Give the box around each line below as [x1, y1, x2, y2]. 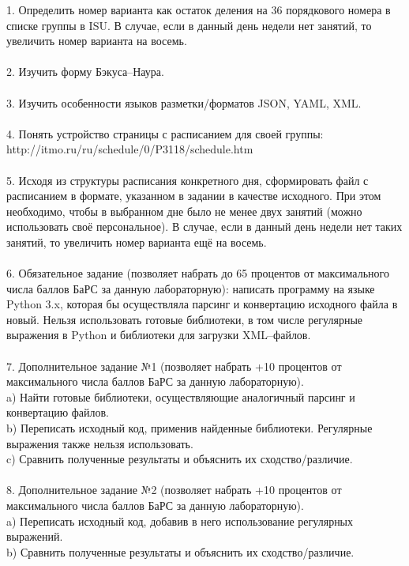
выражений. [6, 528, 63, 545]
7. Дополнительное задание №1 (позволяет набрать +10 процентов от [6, 357, 342, 374]
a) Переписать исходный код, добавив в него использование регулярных [6, 512, 354, 529]
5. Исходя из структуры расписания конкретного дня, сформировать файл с [6, 172, 369, 188]
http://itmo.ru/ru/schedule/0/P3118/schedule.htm [6, 141, 253, 157]
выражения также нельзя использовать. [6, 435, 193, 451]
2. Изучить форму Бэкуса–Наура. [6, 63, 164, 80]
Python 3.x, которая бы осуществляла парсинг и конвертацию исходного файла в [6, 296, 398, 312]
